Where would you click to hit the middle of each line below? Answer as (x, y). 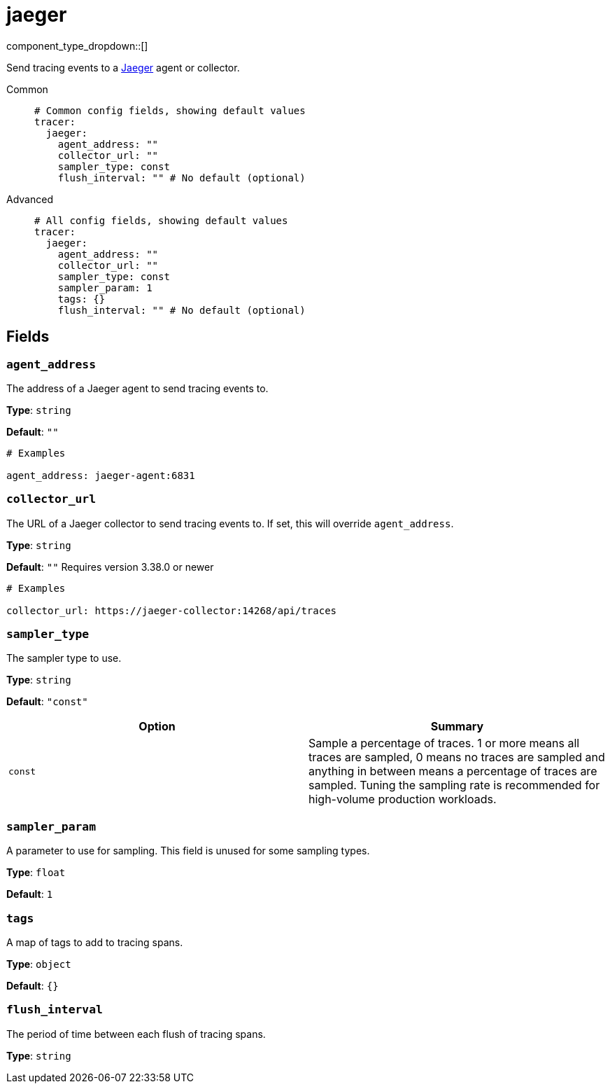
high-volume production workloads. (403, 799)
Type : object (39, 964)
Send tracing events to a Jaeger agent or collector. (123, 67)
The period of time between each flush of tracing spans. (136, 1034)
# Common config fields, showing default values (170, 110)
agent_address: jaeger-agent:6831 (101, 475)
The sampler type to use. (64, 658)
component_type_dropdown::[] (77, 46)
